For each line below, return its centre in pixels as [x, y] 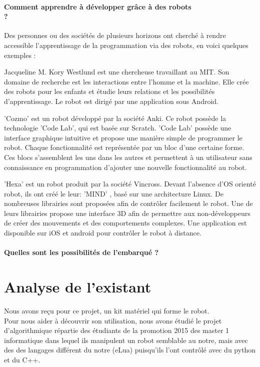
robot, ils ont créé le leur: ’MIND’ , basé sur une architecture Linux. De [114, 193]
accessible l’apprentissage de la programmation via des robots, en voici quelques [126, 45]
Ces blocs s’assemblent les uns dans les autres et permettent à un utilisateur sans [128, 157]
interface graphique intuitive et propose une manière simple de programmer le [123, 137]
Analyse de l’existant [78, 287]
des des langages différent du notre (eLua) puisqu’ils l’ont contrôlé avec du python [130, 350]
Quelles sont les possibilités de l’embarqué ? [81, 252]
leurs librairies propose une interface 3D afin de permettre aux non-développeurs [127, 213]
